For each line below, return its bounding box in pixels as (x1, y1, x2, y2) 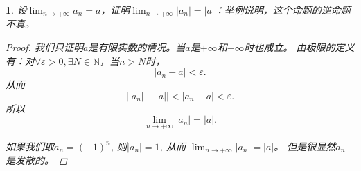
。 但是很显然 (274, 139, 336, 153)
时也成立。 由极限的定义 (244, 40, 355, 54)
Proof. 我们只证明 (6, 40, 83, 54)
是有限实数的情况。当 (88, 40, 186, 54)
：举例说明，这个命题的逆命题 (214, 3, 351, 17)
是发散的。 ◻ (6, 153, 67, 168)
